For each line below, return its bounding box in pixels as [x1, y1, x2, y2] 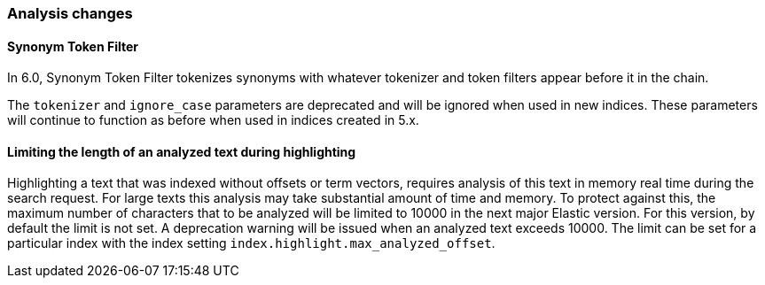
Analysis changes [7, 4, 133, 22]
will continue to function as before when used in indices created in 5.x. [7, 112, 419, 128]
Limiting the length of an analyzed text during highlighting [7, 143, 356, 159]
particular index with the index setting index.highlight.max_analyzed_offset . [7, 235, 496, 251]
